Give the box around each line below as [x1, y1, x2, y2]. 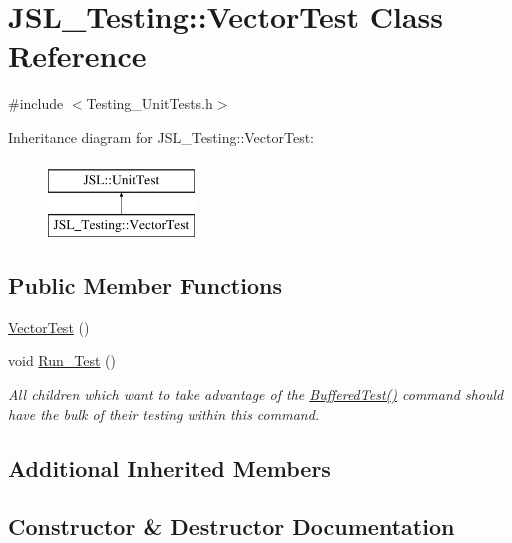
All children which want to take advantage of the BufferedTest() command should [8, 384, 504, 405]
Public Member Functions [8, 270, 282, 301]
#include [8, 93, 64, 114]
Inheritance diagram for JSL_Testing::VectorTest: [8, 126, 314, 147]
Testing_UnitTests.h [86, 93, 213, 114]
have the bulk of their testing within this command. [8, 403, 320, 424]
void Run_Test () [8, 350, 117, 371]
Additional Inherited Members [8, 452, 331, 483]
